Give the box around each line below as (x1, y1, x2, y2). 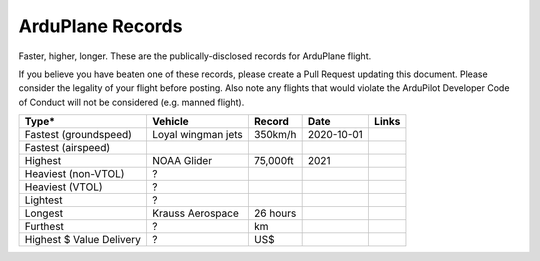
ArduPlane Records (18, 15, 183, 37)
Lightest (24, 193, 64, 207)
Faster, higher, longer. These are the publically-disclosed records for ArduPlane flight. (18, 50, 372, 62)
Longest (24, 206, 64, 220)
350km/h (253, 128, 297, 142)
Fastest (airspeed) (24, 141, 111, 155)
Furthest (24, 220, 65, 234)
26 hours (253, 206, 297, 220)
